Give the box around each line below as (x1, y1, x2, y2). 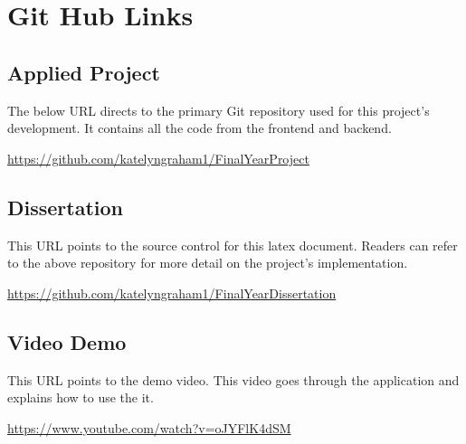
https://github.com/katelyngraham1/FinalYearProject (7, 148, 309, 167)
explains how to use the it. (7, 388, 154, 407)
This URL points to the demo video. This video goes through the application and (7, 370, 460, 389)
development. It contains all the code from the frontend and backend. (7, 118, 392, 137)
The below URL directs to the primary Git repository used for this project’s (7, 100, 430, 119)
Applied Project (7, 58, 160, 86)
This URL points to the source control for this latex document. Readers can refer (7, 235, 458, 254)
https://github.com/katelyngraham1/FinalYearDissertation (7, 283, 337, 302)
